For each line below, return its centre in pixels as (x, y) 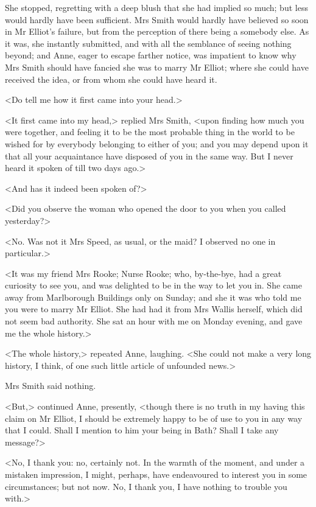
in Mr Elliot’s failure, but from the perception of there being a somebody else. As (157, 31)
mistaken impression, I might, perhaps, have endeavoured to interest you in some (156, 474)
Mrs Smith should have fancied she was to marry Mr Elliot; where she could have (157, 67)
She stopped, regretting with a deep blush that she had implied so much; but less (156, 7)
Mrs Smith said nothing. (51, 386)
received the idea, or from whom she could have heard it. (111, 79)
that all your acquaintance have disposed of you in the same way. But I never (149, 156)
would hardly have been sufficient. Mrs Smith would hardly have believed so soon (157, 19)
